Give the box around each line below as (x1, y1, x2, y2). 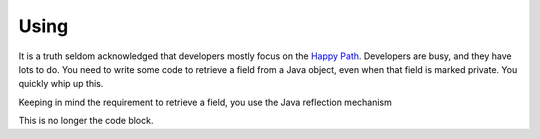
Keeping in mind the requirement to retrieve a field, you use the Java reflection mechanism (18, 96, 392, 108)
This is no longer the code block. (18, 115, 154, 127)
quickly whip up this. (18, 78, 104, 90)
